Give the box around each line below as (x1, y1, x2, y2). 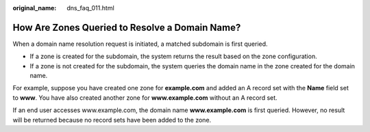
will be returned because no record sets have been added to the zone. (12, 116, 212, 124)
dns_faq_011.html (66, 4, 114, 12)
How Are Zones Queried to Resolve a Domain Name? (12, 21, 241, 34)
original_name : (12, 4, 57, 12)
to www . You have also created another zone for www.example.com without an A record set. (12, 93, 277, 102)
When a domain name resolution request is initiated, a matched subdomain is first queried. (12, 40, 268, 48)
